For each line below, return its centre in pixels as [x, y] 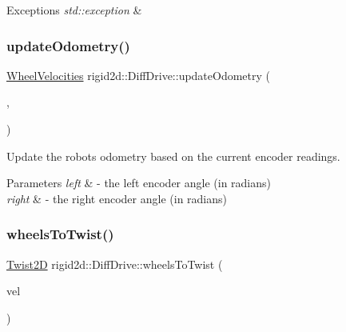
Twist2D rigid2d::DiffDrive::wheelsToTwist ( [115, 264]
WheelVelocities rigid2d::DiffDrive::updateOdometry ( [139, 75]
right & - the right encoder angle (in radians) [117, 198]
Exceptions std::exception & [74, 10]
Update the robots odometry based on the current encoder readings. [173, 156]
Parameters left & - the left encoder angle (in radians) [139, 183]
